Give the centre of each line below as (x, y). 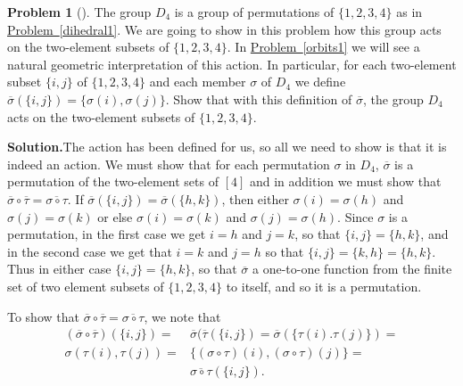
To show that (43, 316)
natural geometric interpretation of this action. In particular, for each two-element (232, 64)
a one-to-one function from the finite (352, 269)
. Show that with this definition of (259, 99)
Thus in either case (59, 269)
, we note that (182, 316)
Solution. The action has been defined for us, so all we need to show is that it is (227, 147)
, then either (255, 198)
